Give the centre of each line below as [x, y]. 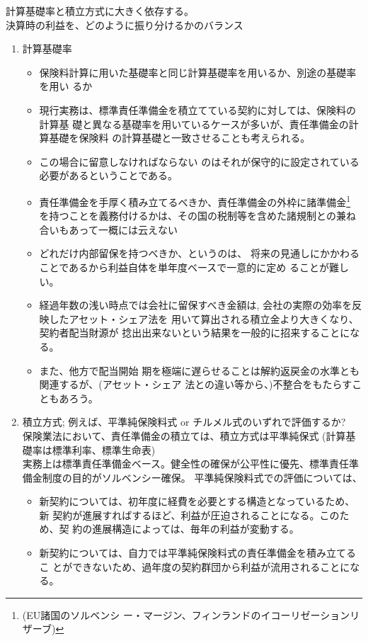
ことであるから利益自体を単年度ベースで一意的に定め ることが [184, 267]
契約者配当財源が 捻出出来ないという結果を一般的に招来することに [195, 333]
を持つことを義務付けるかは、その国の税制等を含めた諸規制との [188, 216]
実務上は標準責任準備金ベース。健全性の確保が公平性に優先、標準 [176, 464]
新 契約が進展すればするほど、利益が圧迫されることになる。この [189, 515]
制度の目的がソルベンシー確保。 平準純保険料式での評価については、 [202, 477]
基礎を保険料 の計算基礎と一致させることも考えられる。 [180, 138]
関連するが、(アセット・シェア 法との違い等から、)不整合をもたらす [196, 384]
